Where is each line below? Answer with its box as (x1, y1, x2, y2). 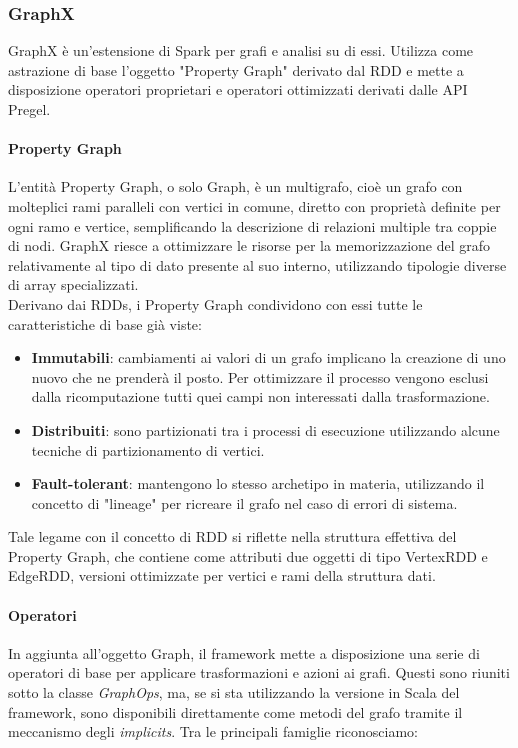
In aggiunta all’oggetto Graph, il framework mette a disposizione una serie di (8, 642, 480, 663)
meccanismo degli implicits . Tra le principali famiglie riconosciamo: (8, 721, 418, 742)
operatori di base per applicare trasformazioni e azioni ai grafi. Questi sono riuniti (8, 662, 510, 683)
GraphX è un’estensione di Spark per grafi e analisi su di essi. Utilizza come (8, 40, 474, 61)
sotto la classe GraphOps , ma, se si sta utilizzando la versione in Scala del (8, 682, 460, 703)
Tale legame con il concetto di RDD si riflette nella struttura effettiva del (8, 526, 457, 547)
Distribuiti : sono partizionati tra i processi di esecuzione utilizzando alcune (31, 419, 500, 440)
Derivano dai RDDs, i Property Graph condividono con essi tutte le (8, 293, 423, 314)
